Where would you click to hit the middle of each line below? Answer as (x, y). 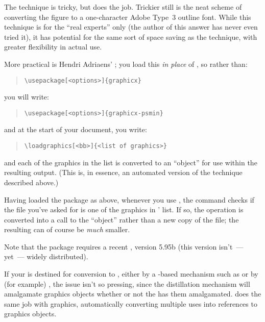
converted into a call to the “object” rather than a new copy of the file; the (122, 219)
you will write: (27, 97)
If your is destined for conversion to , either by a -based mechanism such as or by (131, 274)
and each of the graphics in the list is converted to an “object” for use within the (131, 162)
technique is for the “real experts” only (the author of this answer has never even (131, 27)
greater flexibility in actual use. (53, 47)
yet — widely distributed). (46, 256)
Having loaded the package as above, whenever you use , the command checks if (129, 199)
